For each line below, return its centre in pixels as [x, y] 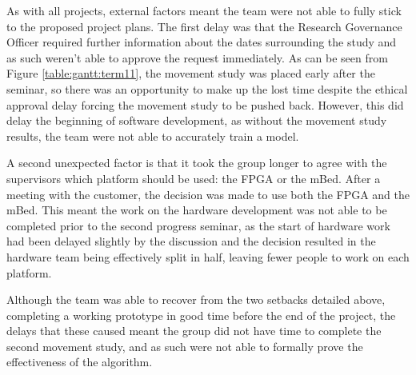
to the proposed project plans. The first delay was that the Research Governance [204, 26]
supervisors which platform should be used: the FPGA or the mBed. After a [194, 178]
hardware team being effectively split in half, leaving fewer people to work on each [208, 256]
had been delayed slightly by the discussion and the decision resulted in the [191, 241]
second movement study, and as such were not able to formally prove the [185, 346]
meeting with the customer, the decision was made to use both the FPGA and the [208, 194]
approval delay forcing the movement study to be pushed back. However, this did [205, 104]
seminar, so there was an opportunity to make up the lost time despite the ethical [207, 88]
